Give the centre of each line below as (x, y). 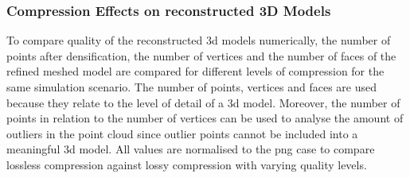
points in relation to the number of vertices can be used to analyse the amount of (205, 118)
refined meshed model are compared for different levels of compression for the (195, 71)
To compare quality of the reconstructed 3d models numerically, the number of (199, 40)
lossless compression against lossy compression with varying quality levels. (187, 164)
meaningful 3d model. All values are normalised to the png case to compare (191, 149)
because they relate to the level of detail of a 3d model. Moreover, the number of (203, 102)
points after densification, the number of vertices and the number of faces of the (201, 55)
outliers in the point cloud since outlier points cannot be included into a (182, 133)
